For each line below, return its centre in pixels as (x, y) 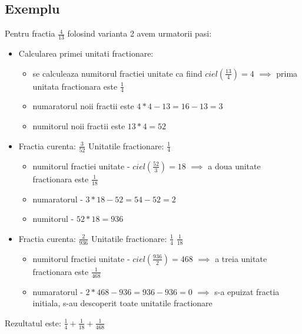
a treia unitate (241, 258)
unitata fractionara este (75, 86)
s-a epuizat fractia (247, 291)
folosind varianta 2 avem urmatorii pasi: (140, 33)
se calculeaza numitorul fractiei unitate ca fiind (117, 73)
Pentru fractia (30, 33)
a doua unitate (234, 166)
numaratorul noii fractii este (83, 106)
